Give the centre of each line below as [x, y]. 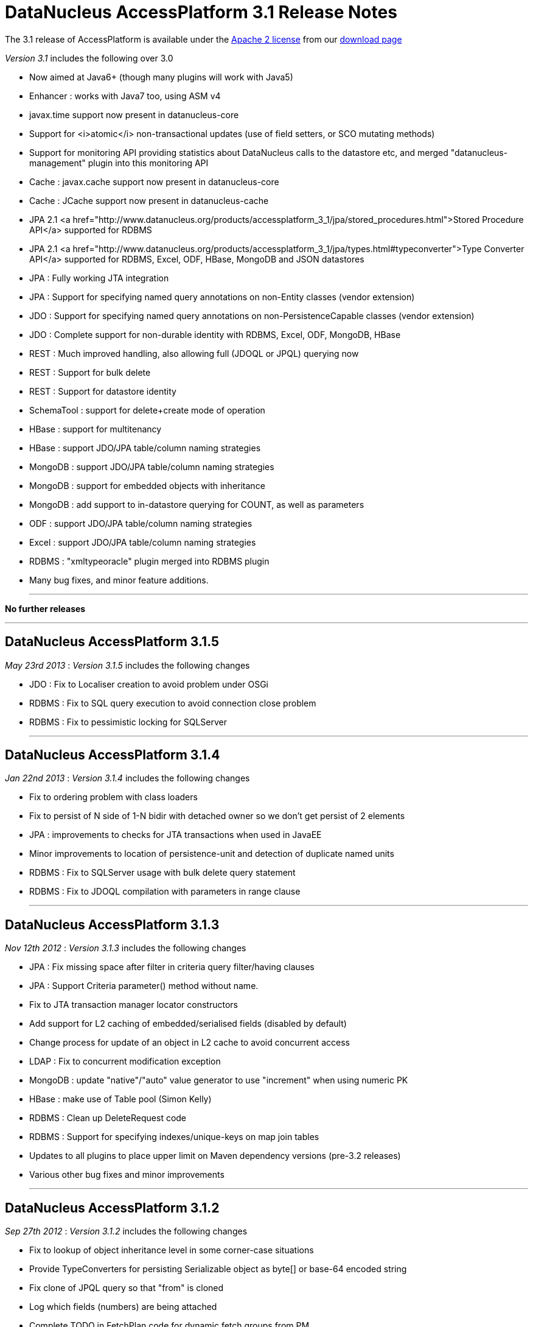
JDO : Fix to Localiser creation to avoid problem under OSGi [149, 684]
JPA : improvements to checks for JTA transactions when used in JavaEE [176, 835]
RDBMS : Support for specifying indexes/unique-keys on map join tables [174, 1137]
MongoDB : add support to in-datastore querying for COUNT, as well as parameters [197, 504]
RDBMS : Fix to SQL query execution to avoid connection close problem [173, 703]
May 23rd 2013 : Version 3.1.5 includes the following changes [127, 665]
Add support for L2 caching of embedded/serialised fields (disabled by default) [188, 1024]
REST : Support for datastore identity [103, 391]
